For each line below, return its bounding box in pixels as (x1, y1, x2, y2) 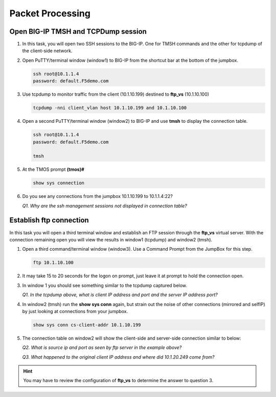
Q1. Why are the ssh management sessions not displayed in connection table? (22, 203, 188, 209)
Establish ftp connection (9, 216, 89, 225)
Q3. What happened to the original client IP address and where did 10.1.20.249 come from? (22, 354, 215, 360)
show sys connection (33, 180, 84, 186)
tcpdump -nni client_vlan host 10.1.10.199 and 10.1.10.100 (33, 105, 187, 111)
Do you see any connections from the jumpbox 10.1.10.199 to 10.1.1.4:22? (22, 193, 173, 200)
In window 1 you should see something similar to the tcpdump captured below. (22, 282, 188, 289)
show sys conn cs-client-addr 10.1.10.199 (33, 322, 141, 327)
